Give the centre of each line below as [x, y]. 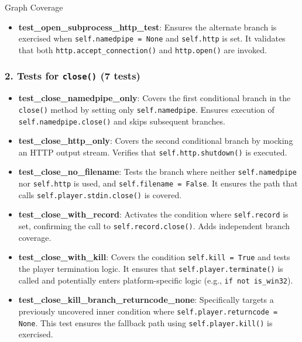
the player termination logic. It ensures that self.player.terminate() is [151, 268]
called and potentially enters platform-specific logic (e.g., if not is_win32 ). [156, 280]
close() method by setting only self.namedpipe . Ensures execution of [146, 109]
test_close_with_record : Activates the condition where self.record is [153, 214]
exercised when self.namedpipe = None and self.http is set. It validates [152, 38]
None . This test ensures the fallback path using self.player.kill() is [145, 322]
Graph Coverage [34, 7]
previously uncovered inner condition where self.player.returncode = [148, 311]
